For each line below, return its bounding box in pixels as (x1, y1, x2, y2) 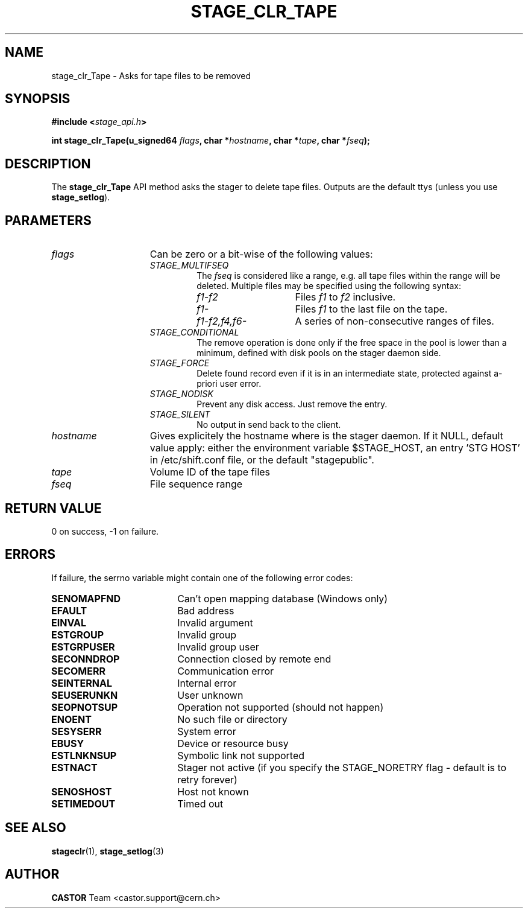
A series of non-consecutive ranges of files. (295, 315, 494, 328)
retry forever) (177, 773, 237, 786)
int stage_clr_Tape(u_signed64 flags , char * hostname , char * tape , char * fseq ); (51, 135, 370, 146)
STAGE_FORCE (149, 358, 210, 369)
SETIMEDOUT (51, 797, 116, 810)
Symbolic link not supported (177, 749, 305, 762)
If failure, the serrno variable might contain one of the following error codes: (51, 572, 353, 583)
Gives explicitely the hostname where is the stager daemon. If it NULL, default (149, 430, 503, 442)
